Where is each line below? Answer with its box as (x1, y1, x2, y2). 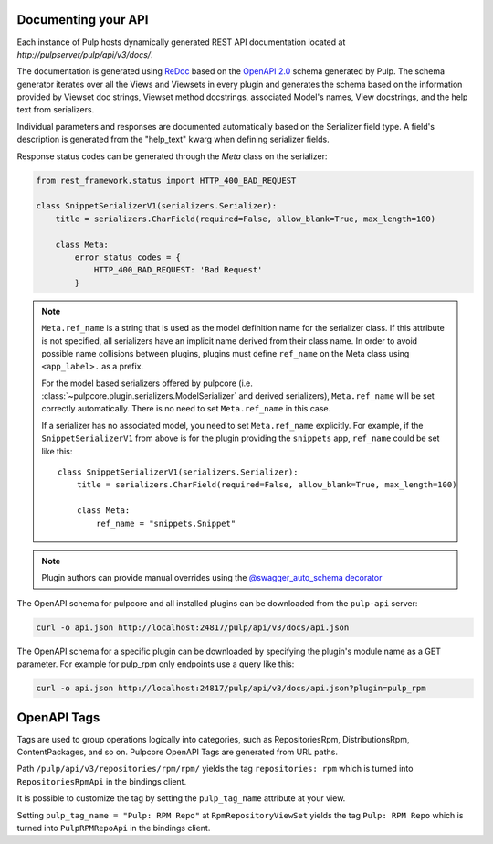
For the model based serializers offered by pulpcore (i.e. (41, 378, 253, 389)
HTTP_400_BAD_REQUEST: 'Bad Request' (93, 265, 263, 275)
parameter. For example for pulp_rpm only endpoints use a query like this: (16, 658, 295, 669)
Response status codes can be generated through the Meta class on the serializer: (16, 151, 328, 162)
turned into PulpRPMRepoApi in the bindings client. (16, 822, 211, 833)
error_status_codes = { (74, 251, 182, 262)
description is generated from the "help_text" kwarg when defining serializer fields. (16, 134, 330, 145)
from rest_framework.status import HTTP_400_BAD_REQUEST (36, 175, 297, 186)
